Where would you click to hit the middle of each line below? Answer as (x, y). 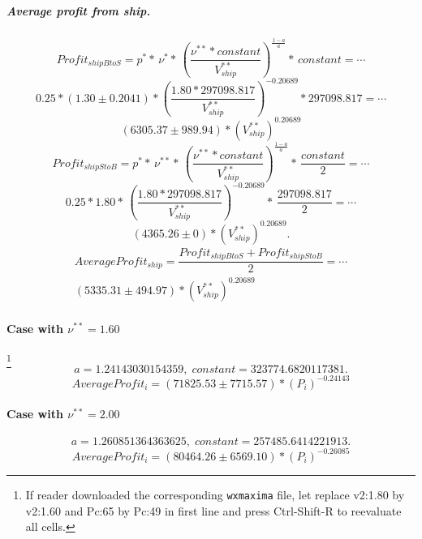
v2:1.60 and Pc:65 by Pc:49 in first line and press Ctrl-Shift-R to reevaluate (213, 510)
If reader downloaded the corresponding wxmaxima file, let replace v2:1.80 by (215, 494)
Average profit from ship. (79, 10)
